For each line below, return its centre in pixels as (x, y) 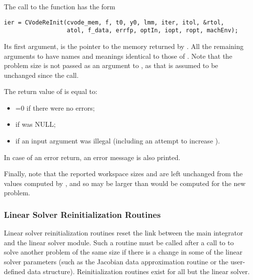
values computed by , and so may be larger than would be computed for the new (125, 183)
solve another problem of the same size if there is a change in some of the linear (123, 252)
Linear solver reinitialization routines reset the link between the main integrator (124, 233)
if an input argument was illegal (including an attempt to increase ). (118, 141)
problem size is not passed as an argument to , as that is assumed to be (111, 65)
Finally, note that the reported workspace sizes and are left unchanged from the (123, 174)
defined (15, 271)
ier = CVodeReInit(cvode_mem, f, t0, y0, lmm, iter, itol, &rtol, (114, 22)
